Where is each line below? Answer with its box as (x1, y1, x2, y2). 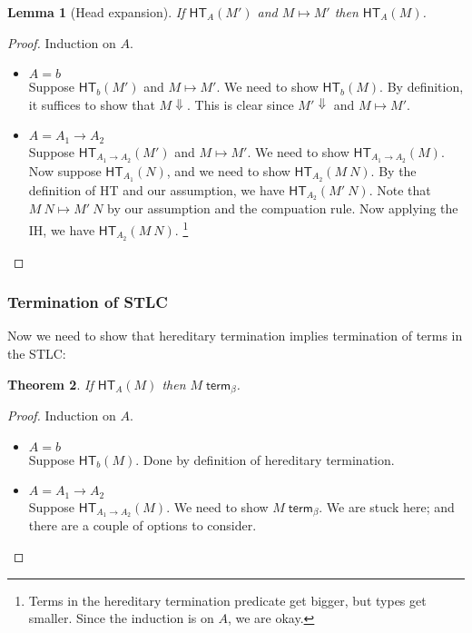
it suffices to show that (28, 94, 155, 114)
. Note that (369, 180, 431, 199)
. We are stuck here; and (319, 497, 455, 516)
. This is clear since (186, 94, 294, 114)
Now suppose (28, 161, 102, 180)
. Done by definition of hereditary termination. (135, 450, 395, 469)
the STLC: (7, 343, 66, 362)
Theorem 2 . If (7, 374, 93, 393)
